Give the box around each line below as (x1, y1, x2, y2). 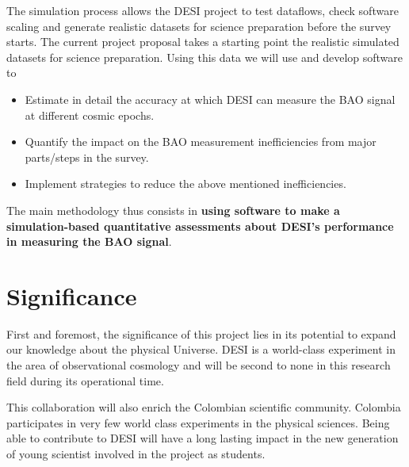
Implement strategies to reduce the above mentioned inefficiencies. (25, 175, 346, 192)
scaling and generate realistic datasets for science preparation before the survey (6, 17, 392, 34)
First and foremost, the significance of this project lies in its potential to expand (6, 325, 396, 342)
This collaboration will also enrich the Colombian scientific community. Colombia (6, 399, 401, 415)
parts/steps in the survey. (25, 148, 149, 165)
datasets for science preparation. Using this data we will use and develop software (6, 48, 403, 65)
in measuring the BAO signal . (6, 233, 172, 250)
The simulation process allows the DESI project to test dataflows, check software (6, 2, 399, 18)
